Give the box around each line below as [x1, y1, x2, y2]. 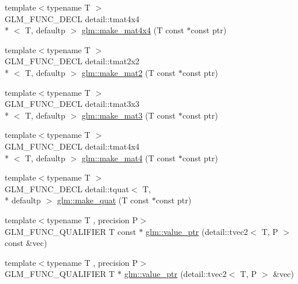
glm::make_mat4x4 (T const [81, 24, 184, 36]
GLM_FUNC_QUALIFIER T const [5, 225, 136, 237]
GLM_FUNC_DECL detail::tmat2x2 [5, 55, 140, 67]
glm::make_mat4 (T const [81, 151, 176, 164]
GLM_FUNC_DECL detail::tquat [5, 182, 129, 195]
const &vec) [5, 237, 47, 249]
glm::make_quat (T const [57, 194, 150, 206]
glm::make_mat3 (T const [81, 109, 176, 121]
